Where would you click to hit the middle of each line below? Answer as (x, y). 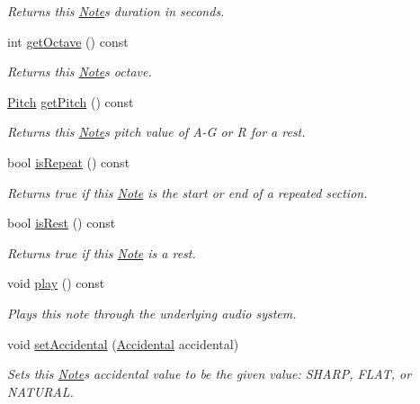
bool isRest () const (62, 223)
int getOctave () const (68, 41)
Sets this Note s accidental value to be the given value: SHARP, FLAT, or (210, 374)
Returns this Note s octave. (80, 72)
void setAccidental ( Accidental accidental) (123, 343)
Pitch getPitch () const (71, 101)
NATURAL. (40, 391)
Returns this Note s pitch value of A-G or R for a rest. (156, 132)
